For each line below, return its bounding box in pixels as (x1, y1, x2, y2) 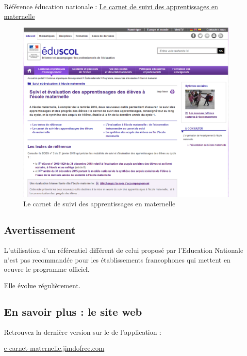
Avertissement (4, 222, 76, 237)
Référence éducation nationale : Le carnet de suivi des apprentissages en (4, 1, 218, 11)
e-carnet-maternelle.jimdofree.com (4, 343, 104, 353)
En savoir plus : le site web (4, 304, 142, 319)
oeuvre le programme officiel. (4, 264, 90, 274)
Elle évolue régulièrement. (4, 280, 81, 290)
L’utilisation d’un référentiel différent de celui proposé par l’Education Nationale (4, 245, 244, 255)
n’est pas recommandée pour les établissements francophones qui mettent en (4, 254, 231, 264)
